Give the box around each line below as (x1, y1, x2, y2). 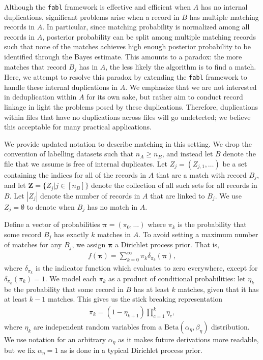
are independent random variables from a (34, 321, 162, 332)
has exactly (54, 228, 89, 239)
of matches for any (4, 239, 62, 250)
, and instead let (162, 148, 213, 159)
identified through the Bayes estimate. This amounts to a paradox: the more (4, 51, 242, 62)
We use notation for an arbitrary (4, 334, 106, 345)
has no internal (200, 2, 248, 12)
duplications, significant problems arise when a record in (4, 11, 180, 22)
